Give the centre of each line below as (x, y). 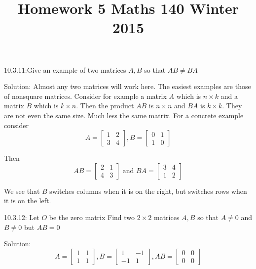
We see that (22, 191)
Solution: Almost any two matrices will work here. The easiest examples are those (128, 86)
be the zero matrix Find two (92, 217)
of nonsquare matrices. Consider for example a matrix (85, 96)
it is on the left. (28, 201)
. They (232, 106)
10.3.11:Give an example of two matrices (65, 69)
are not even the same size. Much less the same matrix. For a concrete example (124, 115)
